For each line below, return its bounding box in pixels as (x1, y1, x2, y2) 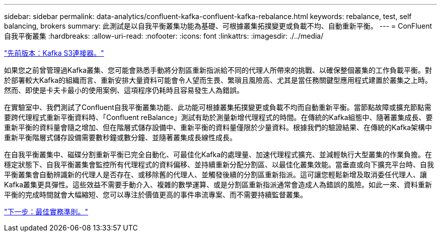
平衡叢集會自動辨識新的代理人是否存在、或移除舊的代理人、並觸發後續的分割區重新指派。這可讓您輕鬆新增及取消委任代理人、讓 (4, 170, 427, 179)
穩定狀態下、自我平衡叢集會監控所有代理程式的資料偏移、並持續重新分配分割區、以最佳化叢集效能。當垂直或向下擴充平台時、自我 (4, 160, 434, 169)
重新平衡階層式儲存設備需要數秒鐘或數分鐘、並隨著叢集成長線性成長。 (4, 133, 237, 142)
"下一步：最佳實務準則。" (4, 207, 89, 216)
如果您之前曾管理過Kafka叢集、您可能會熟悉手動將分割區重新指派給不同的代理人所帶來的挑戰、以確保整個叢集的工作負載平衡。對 (4, 66, 432, 74)
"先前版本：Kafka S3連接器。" (4, 49, 104, 57)
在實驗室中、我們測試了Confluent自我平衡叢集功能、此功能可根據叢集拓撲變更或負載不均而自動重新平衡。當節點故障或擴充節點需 (4, 103, 431, 111)
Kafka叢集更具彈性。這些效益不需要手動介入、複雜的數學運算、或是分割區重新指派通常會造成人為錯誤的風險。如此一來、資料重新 (4, 180, 432, 189)
